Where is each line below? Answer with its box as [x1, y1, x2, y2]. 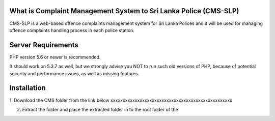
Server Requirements [9, 41, 79, 49]
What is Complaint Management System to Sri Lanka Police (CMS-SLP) [9, 7, 239, 15]
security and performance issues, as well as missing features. [9, 70, 140, 76]
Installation [9, 84, 46, 93]
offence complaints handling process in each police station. [9, 27, 135, 33]
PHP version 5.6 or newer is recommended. [9, 54, 101, 60]
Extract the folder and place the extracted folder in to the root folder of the [22, 106, 178, 112]
